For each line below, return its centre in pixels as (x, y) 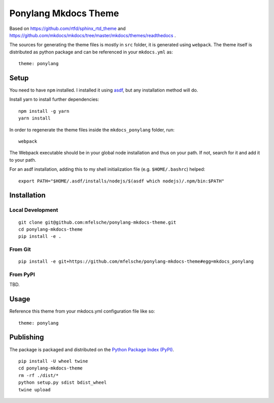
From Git (20, 250)
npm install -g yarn (44, 111)
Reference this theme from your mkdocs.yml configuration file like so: (82, 311)
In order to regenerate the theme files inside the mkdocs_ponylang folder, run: (92, 130)
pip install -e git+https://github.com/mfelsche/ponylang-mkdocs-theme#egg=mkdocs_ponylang (136, 261)
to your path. (23, 160)
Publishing (27, 337)
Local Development (34, 210)
